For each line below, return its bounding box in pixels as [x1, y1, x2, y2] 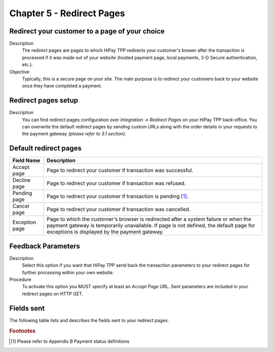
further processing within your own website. [22, 269, 114, 275]
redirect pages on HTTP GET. [22, 291, 83, 297]
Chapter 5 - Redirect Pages [9, 8, 125, 19]
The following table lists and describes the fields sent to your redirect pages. [9, 317, 169, 323]
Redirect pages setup [9, 96, 78, 105]
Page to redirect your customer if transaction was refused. [47, 180, 186, 187]
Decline [12, 177, 31, 184]
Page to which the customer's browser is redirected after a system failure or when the [47, 216, 251, 223]
